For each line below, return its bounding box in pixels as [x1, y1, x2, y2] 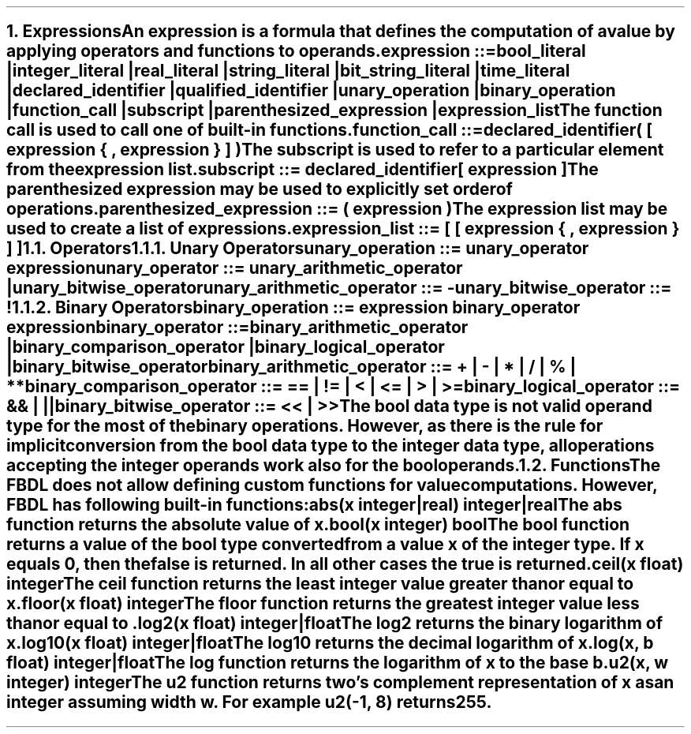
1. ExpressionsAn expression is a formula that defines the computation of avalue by [6, 21, 675, 42]
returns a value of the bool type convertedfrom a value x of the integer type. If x [6, 534, 644, 555]
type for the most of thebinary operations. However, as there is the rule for [6, 416, 603, 436]
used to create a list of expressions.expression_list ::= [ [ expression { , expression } [6, 219, 680, 239]
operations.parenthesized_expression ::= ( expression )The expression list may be [6, 199, 668, 219]
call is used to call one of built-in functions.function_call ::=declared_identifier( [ [6, 120, 653, 140]
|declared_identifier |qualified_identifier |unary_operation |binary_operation [6, 81, 616, 101]
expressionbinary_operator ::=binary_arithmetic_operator [6, 317, 469, 338]
